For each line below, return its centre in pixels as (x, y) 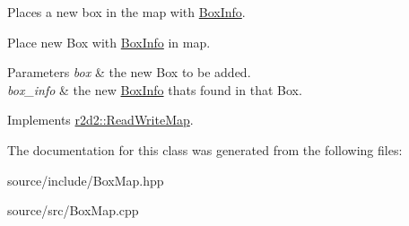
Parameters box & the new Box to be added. (129, 72)
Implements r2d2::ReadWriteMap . (100, 120)
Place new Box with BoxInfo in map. (109, 42)
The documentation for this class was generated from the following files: (205, 149)
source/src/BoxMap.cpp (73, 210)
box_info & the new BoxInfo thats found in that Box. (155, 89)
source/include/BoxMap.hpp (86, 180)
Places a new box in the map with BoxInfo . (126, 12)
